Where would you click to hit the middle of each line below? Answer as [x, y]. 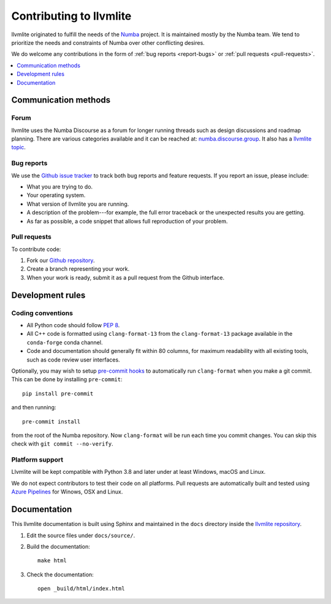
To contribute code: [36, 249]
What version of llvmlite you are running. [78, 204]
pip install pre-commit [58, 393]
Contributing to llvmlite [71, 16]
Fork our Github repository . [61, 260]
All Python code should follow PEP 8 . [73, 325]
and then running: [34, 408]
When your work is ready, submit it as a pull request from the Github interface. [126, 277]
